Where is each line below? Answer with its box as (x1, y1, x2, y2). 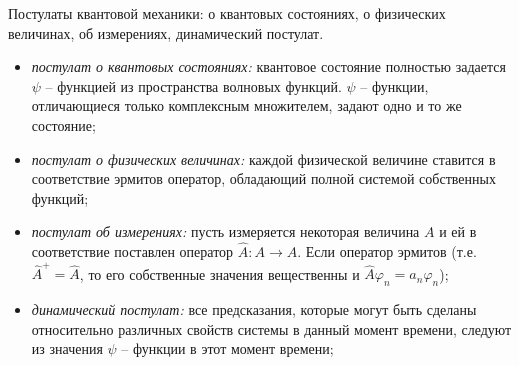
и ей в (439, 221, 477, 242)
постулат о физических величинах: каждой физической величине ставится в (31, 148, 496, 169)
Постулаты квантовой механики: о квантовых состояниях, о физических (8, 3, 446, 23)
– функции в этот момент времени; (121, 338, 334, 359)
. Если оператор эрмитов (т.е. (297, 241, 477, 262)
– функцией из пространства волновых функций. (45, 75, 342, 96)
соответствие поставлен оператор (31, 241, 234, 262)
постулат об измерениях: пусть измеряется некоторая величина (31, 221, 420, 242)
